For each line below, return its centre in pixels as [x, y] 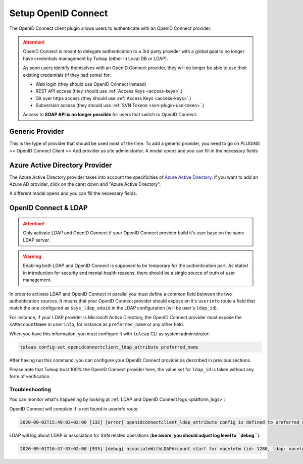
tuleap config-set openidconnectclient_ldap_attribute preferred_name [109, 347]
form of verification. [30, 377]
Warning [32, 256]
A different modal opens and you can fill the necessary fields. [73, 193]
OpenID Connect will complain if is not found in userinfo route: [74, 408]
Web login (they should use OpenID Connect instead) [91, 84]
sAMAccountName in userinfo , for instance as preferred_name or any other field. [97, 324]
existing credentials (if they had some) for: [67, 75]
